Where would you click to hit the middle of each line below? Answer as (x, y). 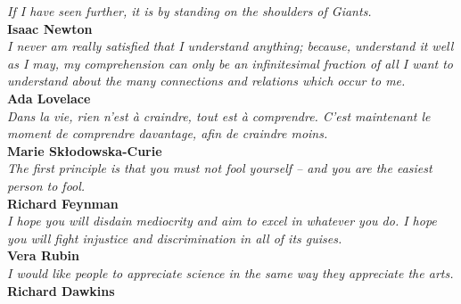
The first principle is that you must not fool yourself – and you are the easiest (220, 168)
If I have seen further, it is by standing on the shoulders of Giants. (189, 11)
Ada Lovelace (49, 98)
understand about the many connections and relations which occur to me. (206, 81)
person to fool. (46, 185)
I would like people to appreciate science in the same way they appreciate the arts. (230, 272)
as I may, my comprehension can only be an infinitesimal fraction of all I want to (230, 63)
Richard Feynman (63, 203)
